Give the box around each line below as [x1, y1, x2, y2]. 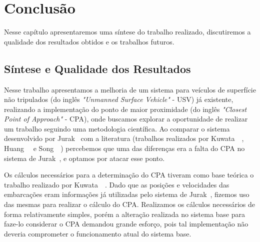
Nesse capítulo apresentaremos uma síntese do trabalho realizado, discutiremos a [4, 26, 251, 37]
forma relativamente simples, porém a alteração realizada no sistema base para [4, 208, 245, 219]
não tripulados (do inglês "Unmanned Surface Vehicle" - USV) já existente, [4, 94, 233, 104]
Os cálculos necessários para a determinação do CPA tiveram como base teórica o [4, 169, 254, 180]
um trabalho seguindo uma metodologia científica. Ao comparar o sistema [4, 123, 230, 133]
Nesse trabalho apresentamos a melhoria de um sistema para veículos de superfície [4, 84, 256, 94]
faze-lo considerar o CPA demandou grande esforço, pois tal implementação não [4, 218, 248, 229]
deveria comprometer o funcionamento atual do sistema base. [4, 228, 191, 238]
